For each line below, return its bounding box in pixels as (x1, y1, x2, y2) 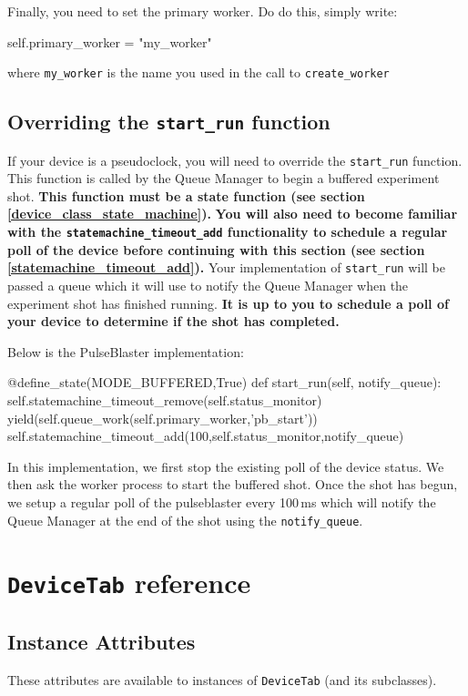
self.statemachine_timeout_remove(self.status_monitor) (7, 390, 322, 409)
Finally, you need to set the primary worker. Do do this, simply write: (7, 2, 398, 20)
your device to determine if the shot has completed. (7, 312, 340, 331)
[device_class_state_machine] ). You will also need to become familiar (7, 204, 458, 223)
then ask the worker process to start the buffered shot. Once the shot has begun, (7, 475, 458, 494)
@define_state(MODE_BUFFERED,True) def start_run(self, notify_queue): (7, 373, 442, 392)
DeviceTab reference (7, 564, 251, 601)
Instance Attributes (7, 628, 196, 656)
